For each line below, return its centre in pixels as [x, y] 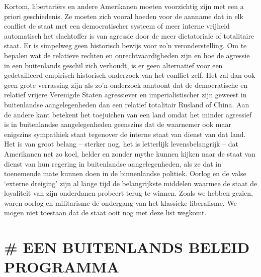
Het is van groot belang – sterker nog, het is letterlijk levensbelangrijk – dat [121, 144]
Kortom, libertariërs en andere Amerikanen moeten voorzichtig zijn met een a [124, 6]
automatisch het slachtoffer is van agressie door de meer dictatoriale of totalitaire [129, 35]
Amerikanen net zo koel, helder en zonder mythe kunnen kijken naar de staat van [130, 153]
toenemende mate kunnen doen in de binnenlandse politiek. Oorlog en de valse [125, 173]
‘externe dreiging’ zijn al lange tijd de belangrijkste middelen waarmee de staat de [131, 183]
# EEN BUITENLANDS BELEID [127, 247]
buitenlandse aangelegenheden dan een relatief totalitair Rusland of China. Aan [127, 104]
